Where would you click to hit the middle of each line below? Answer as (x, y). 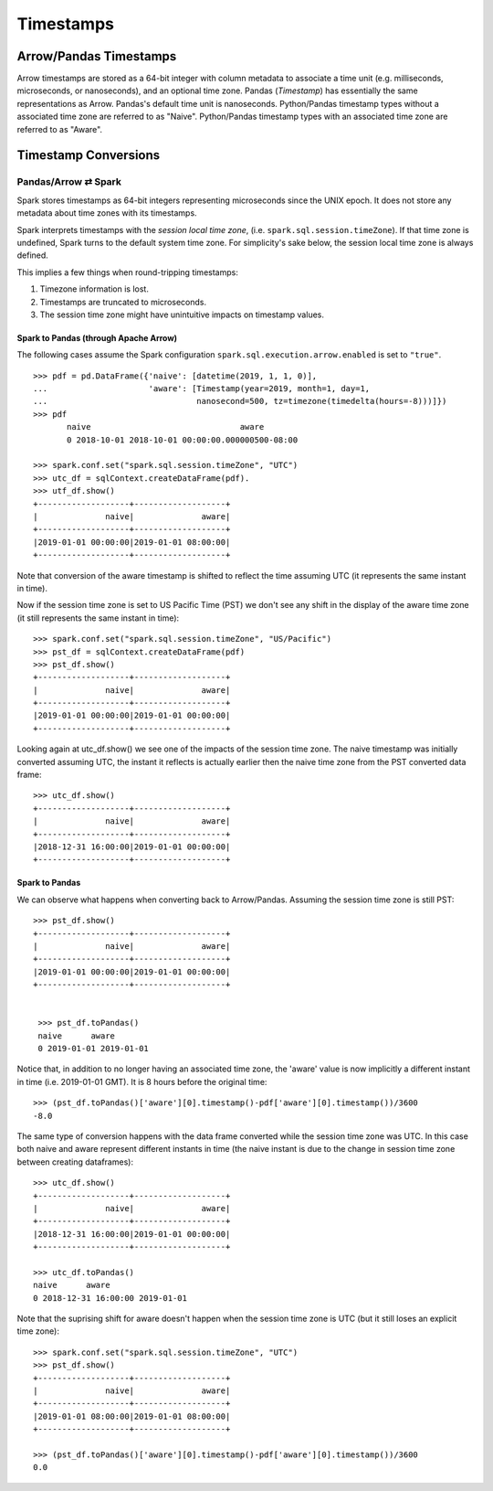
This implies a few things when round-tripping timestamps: (128, 272)
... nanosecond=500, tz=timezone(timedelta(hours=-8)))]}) (240, 401)
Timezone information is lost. (94, 289)
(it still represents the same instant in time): (98, 618)
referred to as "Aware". (60, 129)
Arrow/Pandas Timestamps (97, 56)
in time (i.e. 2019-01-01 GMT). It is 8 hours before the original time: (142, 1081)
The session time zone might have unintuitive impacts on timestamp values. (182, 314)
